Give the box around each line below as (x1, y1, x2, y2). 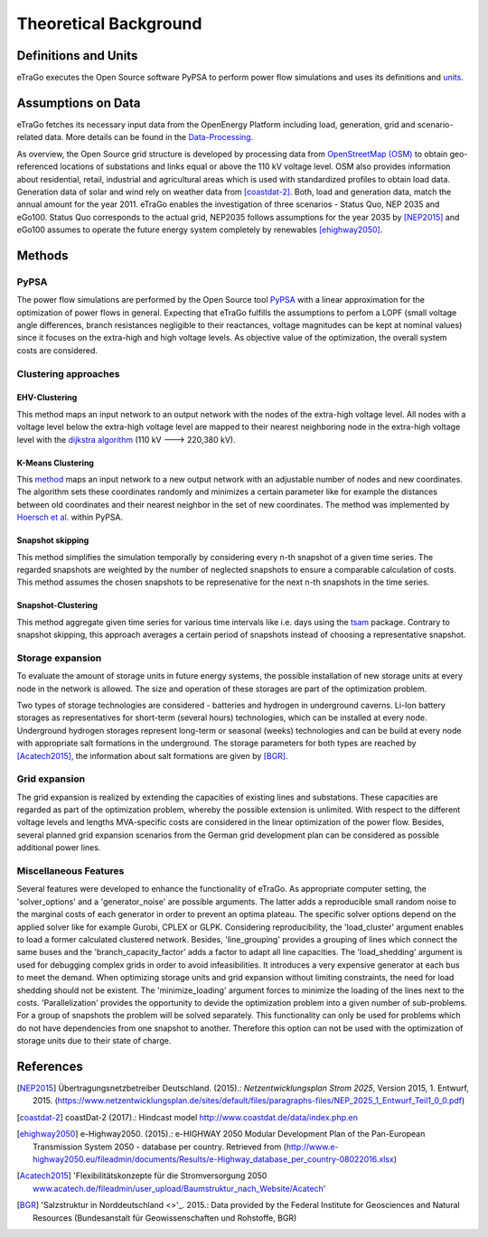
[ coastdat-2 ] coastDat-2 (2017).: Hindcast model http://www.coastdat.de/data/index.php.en (16, 1111, 359, 1122)
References (16, 1058, 83, 1074)
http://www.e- (286, 1141, 339, 1152)
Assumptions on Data (16, 95, 141, 110)
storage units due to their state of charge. (16, 1036, 172, 1046)
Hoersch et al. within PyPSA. (16, 511, 124, 523)
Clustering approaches (16, 367, 120, 380)
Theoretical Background (16, 14, 202, 33)
